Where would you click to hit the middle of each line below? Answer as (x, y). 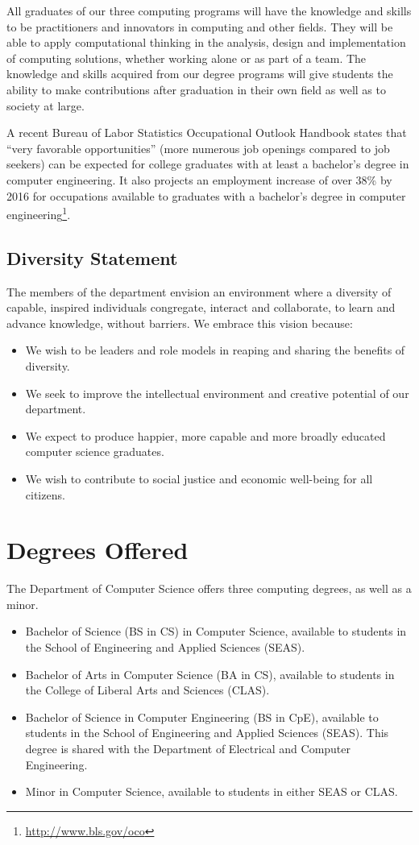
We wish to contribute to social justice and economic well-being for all (199, 478)
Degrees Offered (97, 550)
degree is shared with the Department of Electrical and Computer (188, 748)
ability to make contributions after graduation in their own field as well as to (196, 89)
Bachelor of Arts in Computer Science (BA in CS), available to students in (210, 674)
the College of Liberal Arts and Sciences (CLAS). (147, 690)
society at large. (46, 105)
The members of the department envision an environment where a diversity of (199, 291)
